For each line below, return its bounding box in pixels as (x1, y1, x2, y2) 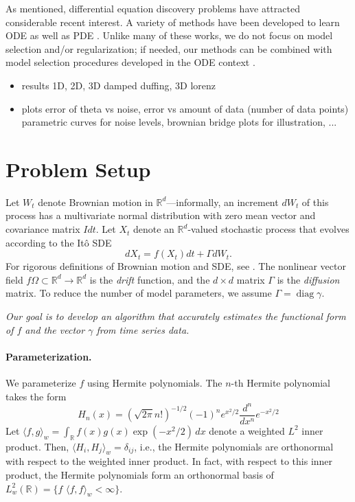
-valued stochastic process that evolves (187, 222, 350, 236)
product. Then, (5, 439, 69, 453)
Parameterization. (5, 349, 92, 363)
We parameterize (5, 376, 76, 390)
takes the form (5, 389, 67, 403)
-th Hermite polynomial (231, 376, 330, 390)
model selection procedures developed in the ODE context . (5, 55, 255, 69)
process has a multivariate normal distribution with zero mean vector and (5, 208, 316, 223)
